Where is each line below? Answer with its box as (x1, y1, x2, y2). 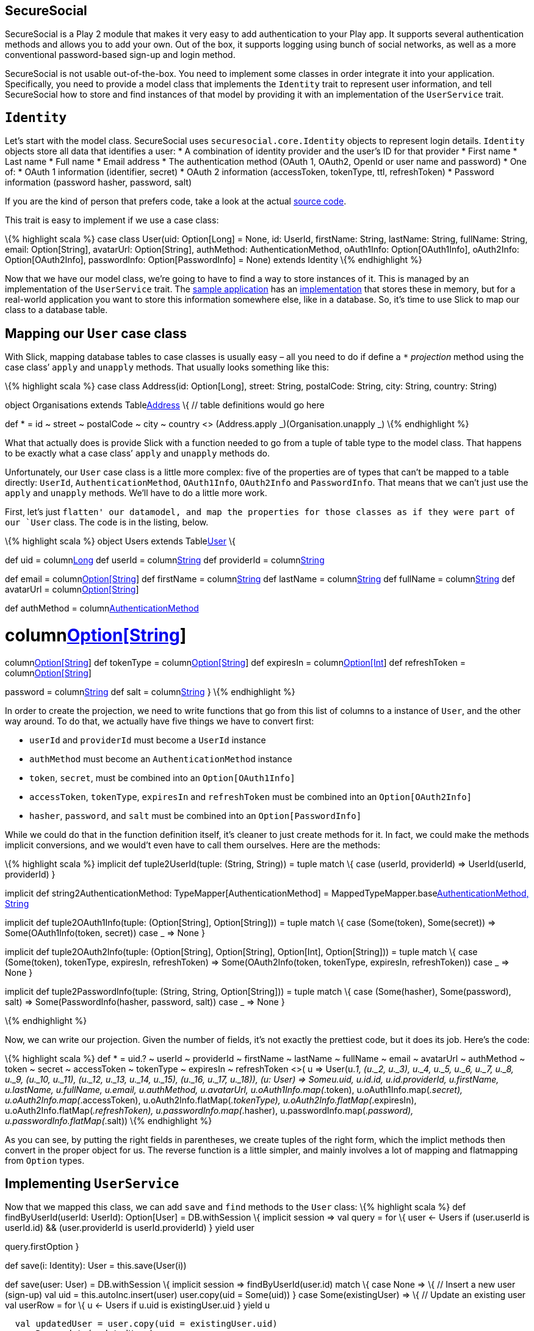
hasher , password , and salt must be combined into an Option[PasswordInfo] (29, 810, 362, 821)
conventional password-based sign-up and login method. (5, 49, 236, 60)
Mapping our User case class (5, 325, 187, 341)
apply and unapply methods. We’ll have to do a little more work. (5, 488, 267, 499)
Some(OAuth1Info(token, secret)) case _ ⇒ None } (5, 927, 205, 938)
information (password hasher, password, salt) (5, 177, 192, 188)
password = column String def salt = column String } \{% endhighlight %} (5, 686, 295, 697)
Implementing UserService (5, 1176, 179, 1192)
